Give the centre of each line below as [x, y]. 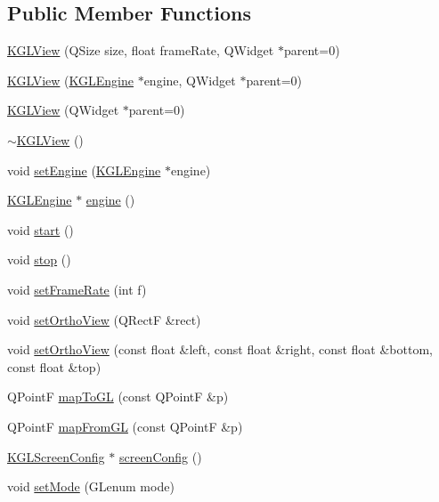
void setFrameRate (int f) [77, 289]
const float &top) [54, 366]
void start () [41, 229]
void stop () [39, 259]
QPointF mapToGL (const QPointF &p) [118, 397]
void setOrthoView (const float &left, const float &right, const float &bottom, [220, 349]
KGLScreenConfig [56, 456]
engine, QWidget [190, 80]
